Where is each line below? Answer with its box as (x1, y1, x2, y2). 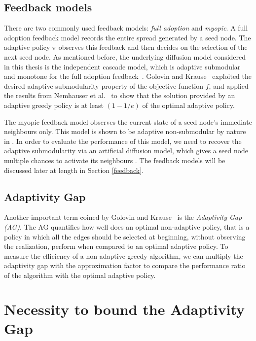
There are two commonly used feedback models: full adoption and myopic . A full (4, 23, 248, 33)
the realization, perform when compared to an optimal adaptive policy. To (4, 241, 228, 251)
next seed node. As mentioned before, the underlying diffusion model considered (4, 51, 246, 62)
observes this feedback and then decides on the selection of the (58, 42, 248, 52)
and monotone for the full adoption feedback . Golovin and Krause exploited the (4, 71, 252, 81)
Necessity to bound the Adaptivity (4, 299, 245, 319)
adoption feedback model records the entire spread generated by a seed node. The (4, 32, 251, 42)
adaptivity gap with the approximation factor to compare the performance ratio (4, 260, 246, 271)
